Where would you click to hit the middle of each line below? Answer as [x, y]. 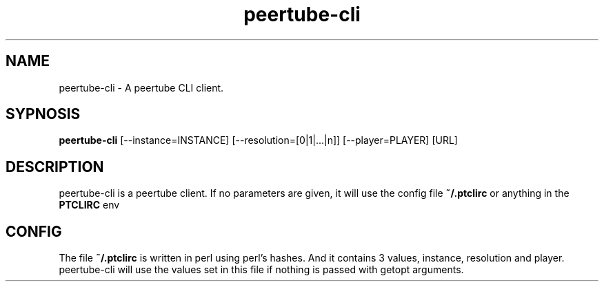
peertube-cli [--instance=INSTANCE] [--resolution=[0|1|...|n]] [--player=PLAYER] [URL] [258, 140]
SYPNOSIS [43, 114]
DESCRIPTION [55, 167]
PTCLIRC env [89, 205]
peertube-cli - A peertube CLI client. [141, 87]
